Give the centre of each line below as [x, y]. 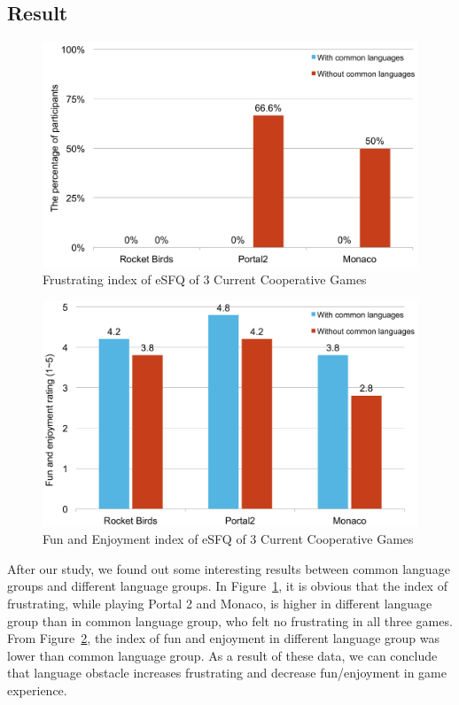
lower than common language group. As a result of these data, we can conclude [222, 655]
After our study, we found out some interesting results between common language [229, 568]
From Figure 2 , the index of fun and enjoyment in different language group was [223, 638]
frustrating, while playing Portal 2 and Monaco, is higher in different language [220, 604]
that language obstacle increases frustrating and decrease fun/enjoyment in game [227, 673]
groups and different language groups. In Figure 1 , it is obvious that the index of [227, 586]
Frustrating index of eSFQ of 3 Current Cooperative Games [205, 279]
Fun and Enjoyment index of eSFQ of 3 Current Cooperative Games [228, 539]
